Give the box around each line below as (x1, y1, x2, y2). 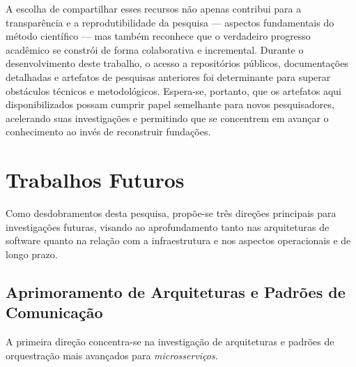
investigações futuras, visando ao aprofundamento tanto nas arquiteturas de (6, 219, 330, 234)
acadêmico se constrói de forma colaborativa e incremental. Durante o (6, 42, 304, 57)
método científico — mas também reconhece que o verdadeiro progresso (6, 29, 311, 43)
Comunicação (6, 301, 103, 323)
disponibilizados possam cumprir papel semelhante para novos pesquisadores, (6, 97, 334, 112)
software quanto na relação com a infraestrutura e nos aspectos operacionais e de (6, 233, 351, 248)
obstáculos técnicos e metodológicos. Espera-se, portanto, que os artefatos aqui (6, 83, 341, 98)
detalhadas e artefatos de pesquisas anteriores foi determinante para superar (6, 69, 331, 84)
